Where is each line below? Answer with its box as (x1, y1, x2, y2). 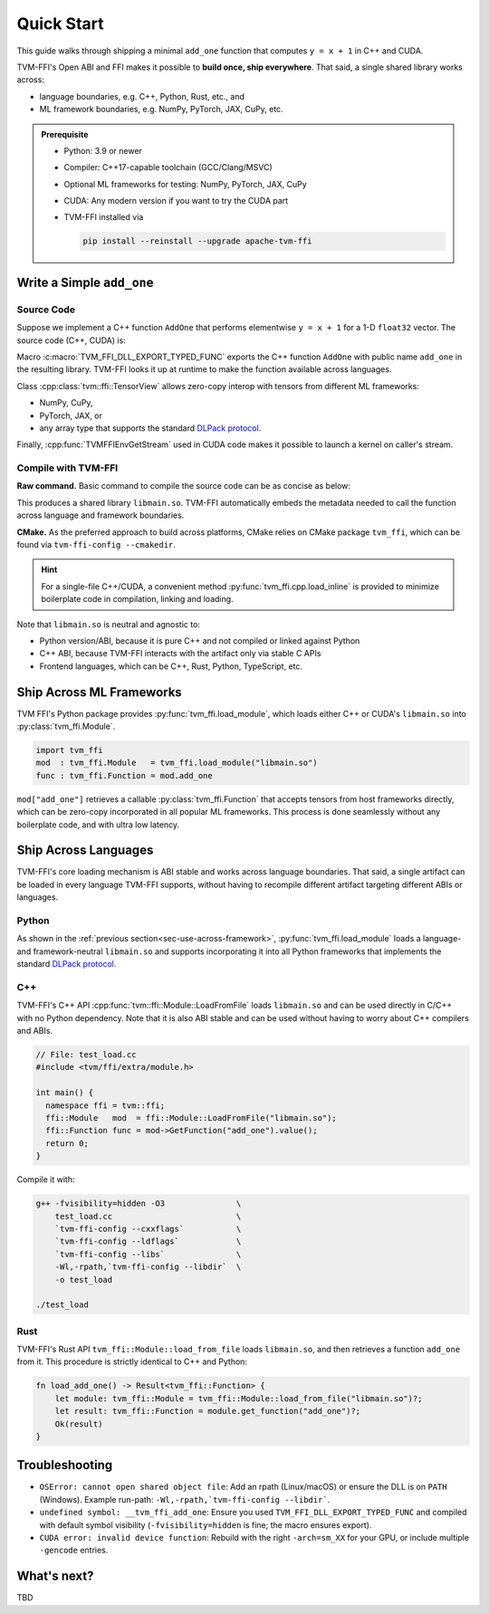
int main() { (35, 1087, 94, 1098)
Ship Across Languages (16, 843, 154, 858)
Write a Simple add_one (16, 274, 154, 290)
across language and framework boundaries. (16, 510, 185, 520)
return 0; (45, 1138, 90, 1149)
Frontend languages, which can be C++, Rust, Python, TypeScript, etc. (39, 661, 303, 672)
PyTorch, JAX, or (39, 410, 103, 421)
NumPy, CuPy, (39, 397, 93, 408)
